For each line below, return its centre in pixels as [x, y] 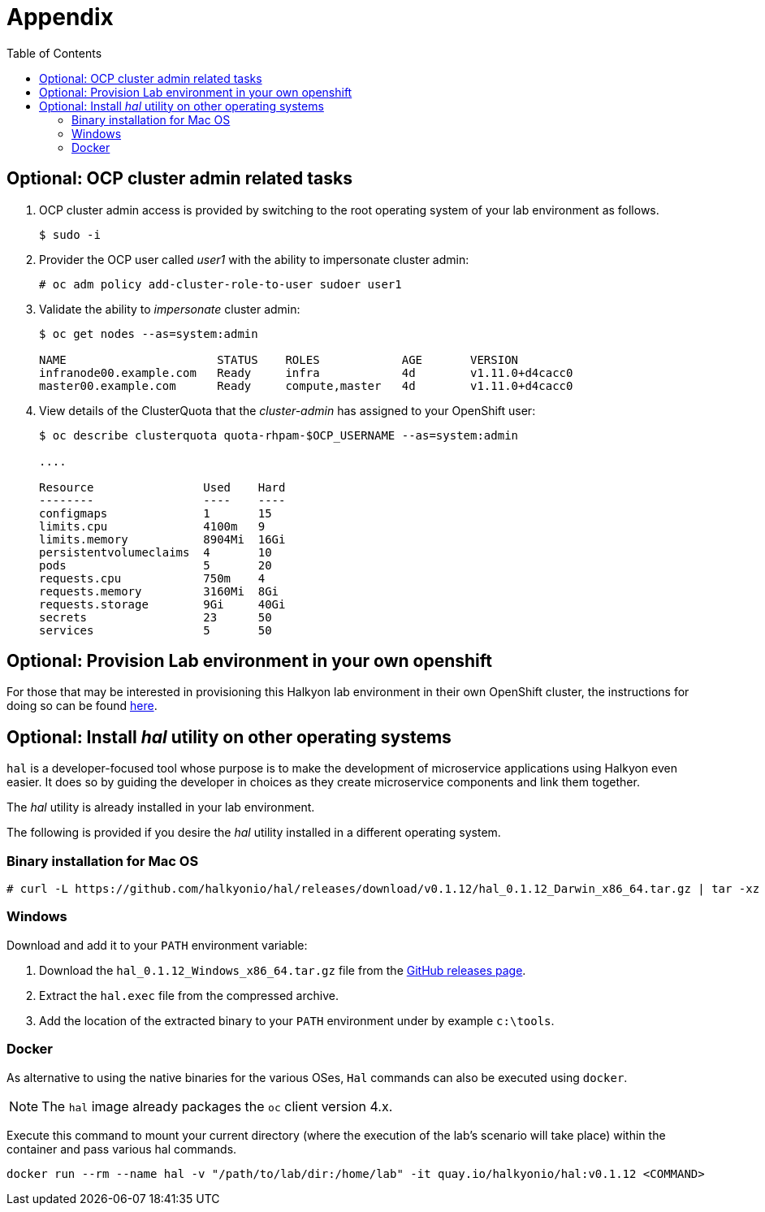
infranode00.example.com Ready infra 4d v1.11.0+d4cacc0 [306, 372]
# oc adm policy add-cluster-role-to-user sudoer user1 [220, 284]
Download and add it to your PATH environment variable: [157, 945]
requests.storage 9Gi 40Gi [162, 604]
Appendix [60, 17]
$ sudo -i [70, 234]
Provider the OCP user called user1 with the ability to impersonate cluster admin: [254, 259]
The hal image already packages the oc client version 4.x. [217, 1106]
